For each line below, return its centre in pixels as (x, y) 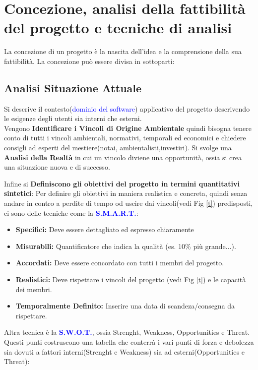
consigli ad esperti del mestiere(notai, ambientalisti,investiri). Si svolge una (118, 148)
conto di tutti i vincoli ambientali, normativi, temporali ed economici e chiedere (125, 138)
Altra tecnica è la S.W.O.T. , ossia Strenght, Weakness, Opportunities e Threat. (127, 332)
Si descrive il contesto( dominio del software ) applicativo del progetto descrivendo (127, 108)
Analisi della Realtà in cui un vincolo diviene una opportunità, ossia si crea (123, 157)
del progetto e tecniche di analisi (118, 28)
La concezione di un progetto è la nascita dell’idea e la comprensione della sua (123, 51)
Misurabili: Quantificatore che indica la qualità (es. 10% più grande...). (126, 246)
